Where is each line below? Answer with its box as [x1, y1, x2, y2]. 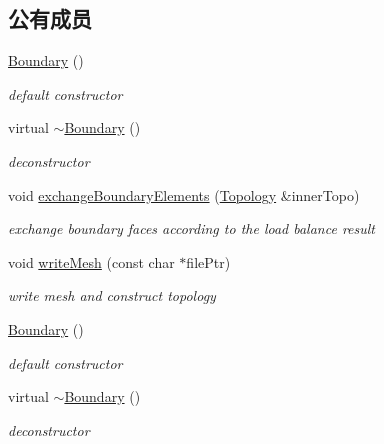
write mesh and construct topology [8, 285, 216, 306]
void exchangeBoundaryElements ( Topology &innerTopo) [8, 184, 360, 205]
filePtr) [186, 251, 231, 272]
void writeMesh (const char [8, 251, 175, 272]
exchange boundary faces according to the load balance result [8, 218, 376, 239]
